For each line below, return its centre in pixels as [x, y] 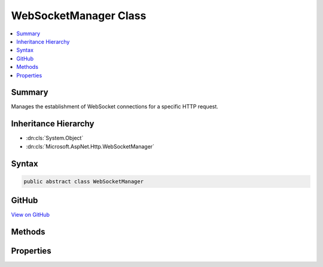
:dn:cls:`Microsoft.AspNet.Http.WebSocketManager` [90, 146]
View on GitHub [31, 215]
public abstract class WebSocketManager [83, 181]
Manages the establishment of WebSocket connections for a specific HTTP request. [115, 107]
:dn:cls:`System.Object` [55, 138]
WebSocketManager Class [79, 16]
